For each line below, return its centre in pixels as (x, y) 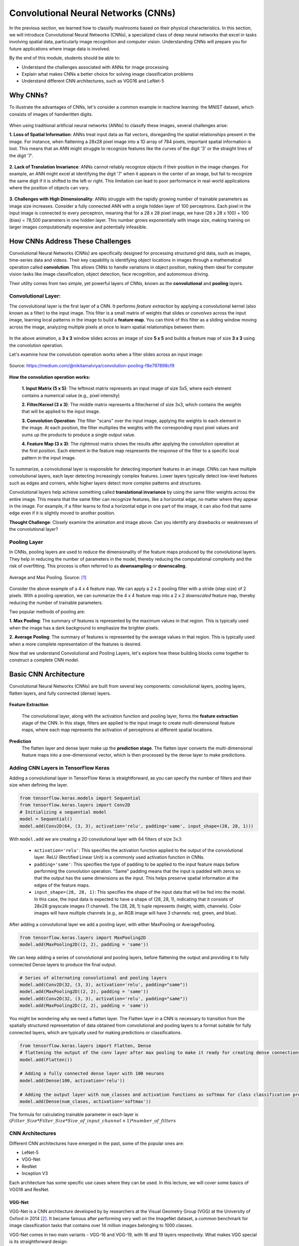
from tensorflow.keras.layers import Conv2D (75, 805)
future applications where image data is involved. (60, 49)
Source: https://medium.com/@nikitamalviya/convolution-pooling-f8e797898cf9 (92, 366)
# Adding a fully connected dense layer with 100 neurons (92, 1074)
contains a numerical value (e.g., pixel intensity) (71, 395)
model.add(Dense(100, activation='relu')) (72, 1081)
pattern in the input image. (49, 458)
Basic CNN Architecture (47, 675)
